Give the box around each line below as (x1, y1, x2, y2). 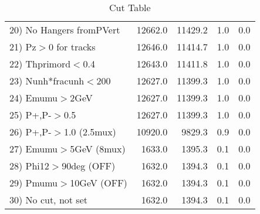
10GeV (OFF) (70, 176, 127, 189)
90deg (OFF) (62, 159, 116, 172)
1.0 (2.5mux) (63, 125, 116, 138)
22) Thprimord (9, 57, 71, 70)
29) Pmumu (9, 176, 58, 189)
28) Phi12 (9, 159, 49, 172)
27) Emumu (9, 142, 58, 155)
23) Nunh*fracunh (9, 74, 85, 87)
